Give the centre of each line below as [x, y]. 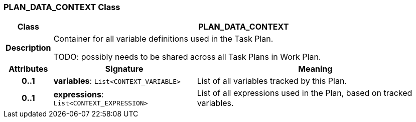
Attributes [28, 69]
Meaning [315, 69]
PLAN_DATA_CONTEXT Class [62, 7]
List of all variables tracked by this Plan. [272, 81]
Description [28, 48]
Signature [124, 69]
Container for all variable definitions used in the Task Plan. [163, 39]
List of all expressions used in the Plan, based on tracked [305, 93]
